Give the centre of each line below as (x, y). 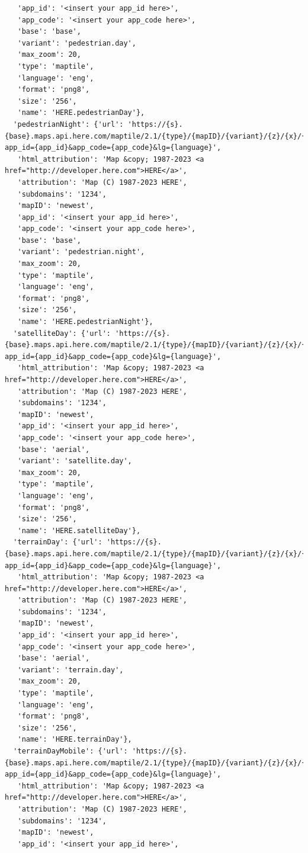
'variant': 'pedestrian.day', (77, 43)
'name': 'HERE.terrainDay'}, (75, 740)
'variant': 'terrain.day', (70, 670)
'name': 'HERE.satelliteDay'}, (79, 530)
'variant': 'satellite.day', (75, 461)
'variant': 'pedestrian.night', (81, 252)
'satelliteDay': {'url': (62, 333)
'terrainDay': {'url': (58, 542)
